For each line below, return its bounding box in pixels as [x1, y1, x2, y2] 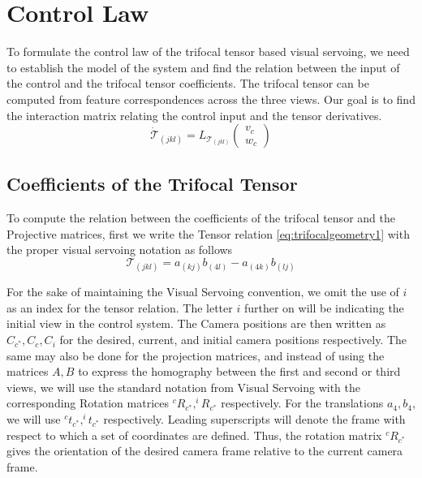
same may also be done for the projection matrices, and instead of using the [6, 347, 385, 364]
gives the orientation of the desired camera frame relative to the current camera [6, 442, 403, 459]
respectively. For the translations [221, 394, 384, 411]
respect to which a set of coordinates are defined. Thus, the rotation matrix [6, 426, 382, 443]
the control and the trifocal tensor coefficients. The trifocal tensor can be [6, 75, 369, 92]
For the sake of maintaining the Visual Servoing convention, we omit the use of [6, 283, 399, 300]
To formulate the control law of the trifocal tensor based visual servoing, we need [6, 43, 410, 60]
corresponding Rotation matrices [6, 394, 169, 411]
